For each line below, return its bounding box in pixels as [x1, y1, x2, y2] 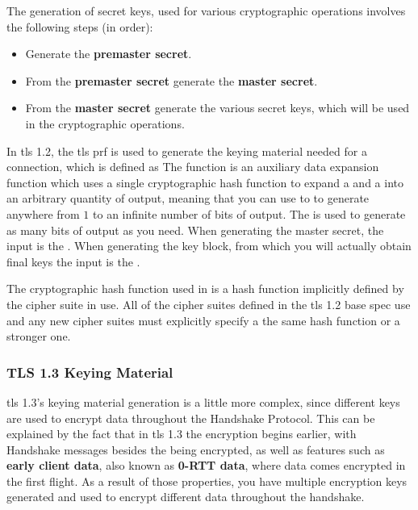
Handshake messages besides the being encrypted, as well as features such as [6, 441, 385, 458]
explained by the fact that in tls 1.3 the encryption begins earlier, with [6, 425, 357, 442]
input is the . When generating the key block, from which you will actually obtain [6, 237, 412, 254]
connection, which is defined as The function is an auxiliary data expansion [6, 158, 379, 175]
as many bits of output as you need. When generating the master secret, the [6, 221, 384, 238]
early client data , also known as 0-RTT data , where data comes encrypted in [6, 457, 406, 474]
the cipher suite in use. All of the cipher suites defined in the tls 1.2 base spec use [6, 295, 411, 312]
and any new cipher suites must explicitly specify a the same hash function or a [6, 311, 400, 328]
